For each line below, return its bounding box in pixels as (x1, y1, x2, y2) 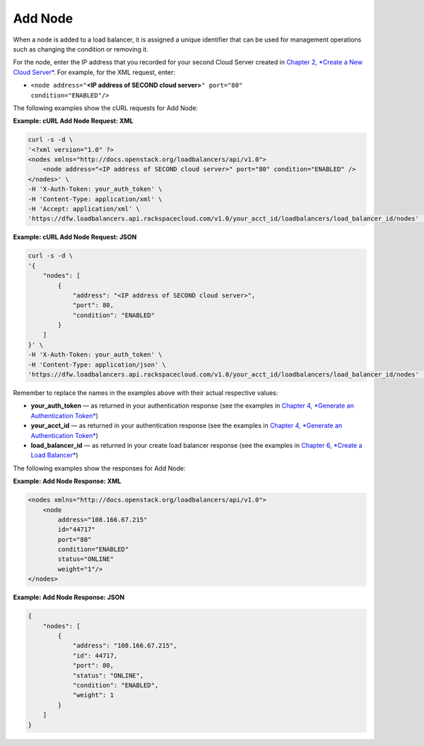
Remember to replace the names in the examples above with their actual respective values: (13, 389, 278, 397)
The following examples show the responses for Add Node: (13, 463, 186, 473)
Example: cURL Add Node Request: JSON (13, 233, 137, 242)
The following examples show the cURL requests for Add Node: (13, 103, 198, 112)
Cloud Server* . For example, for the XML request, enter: (13, 68, 176, 76)
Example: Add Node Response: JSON (13, 593, 125, 602)
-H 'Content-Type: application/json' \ (28, 360, 166, 369)
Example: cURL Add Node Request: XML (13, 117, 134, 125)
